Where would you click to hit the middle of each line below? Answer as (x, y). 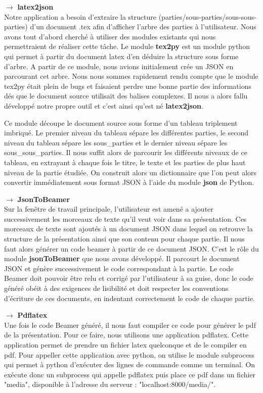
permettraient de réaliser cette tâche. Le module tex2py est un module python (127, 46)
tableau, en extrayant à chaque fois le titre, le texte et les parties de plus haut (125, 162)
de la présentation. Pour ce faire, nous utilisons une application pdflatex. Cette (126, 335)
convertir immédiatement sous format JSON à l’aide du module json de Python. (129, 182)
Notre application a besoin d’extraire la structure (80, 16)
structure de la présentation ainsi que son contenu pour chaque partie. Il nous (124, 239)
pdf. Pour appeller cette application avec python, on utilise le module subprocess (129, 354)
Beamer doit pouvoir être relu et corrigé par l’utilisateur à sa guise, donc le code (129, 278)
